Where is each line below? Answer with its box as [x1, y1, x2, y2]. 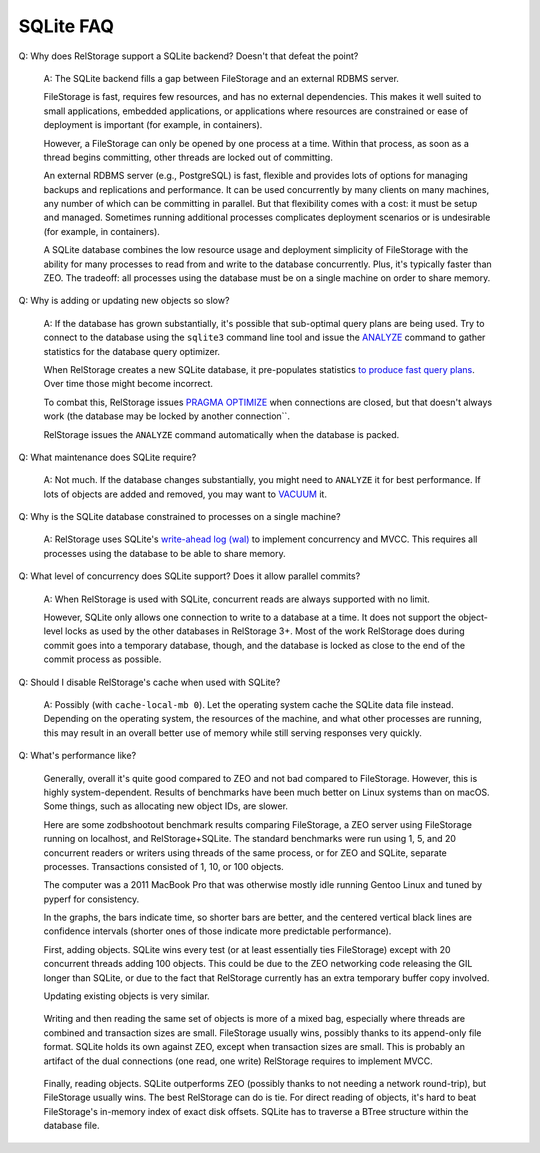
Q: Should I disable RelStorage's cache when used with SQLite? [18, 676, 281, 688]
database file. [43, 1120, 100, 1132]
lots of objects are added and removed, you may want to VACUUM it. [43, 488, 327, 500]
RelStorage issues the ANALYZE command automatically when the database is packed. [43, 428, 400, 440]
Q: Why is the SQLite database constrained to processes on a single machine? [18, 511, 341, 523]
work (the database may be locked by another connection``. [43, 410, 290, 422]
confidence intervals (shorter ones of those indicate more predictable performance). [43, 925, 392, 937]
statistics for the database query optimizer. [43, 345, 220, 357]
